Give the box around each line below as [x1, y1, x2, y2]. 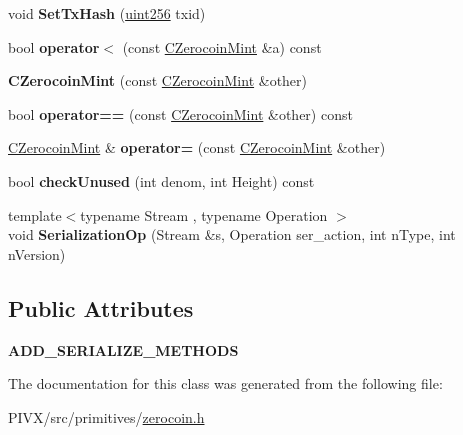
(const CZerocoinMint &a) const [122, 36, 322, 57]
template [8, 204, 62, 225]
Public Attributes [8, 292, 194, 323]
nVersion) [8, 243, 66, 264]
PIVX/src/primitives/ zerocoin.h [8, 406, 205, 427]
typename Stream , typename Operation [80, 204, 328, 225]
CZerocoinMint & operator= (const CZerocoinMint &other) [8, 137, 386, 158]
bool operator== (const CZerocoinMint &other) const [8, 103, 353, 124]
